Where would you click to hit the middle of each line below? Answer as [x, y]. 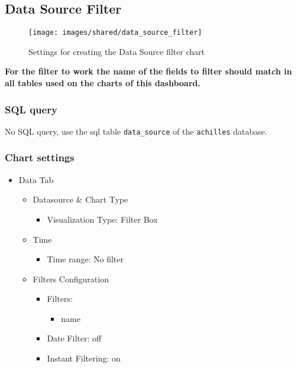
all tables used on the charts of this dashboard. [103, 83]
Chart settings [40, 157]
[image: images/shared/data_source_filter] [115, 33]
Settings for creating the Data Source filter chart [117, 51]
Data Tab [36, 179]
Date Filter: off [74, 338]
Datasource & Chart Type [80, 199]
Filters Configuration [71, 279]
